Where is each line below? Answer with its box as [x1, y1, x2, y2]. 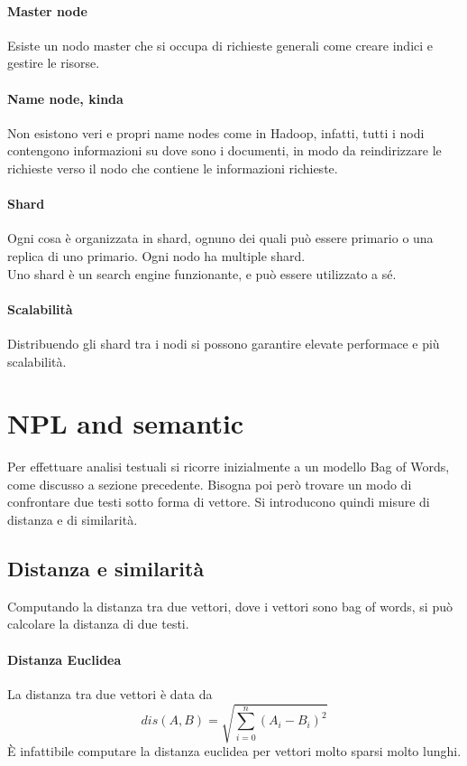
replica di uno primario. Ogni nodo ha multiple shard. [7, 246, 306, 265]
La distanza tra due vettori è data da [7, 684, 213, 703]
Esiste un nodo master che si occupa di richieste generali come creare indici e [7, 35, 434, 54]
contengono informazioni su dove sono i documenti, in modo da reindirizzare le [7, 141, 442, 160]
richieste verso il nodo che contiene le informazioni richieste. [7, 158, 338, 177]
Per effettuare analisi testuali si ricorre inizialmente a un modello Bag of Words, [7, 457, 450, 476]
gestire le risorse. [7, 53, 100, 72]
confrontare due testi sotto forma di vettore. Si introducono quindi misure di [7, 492, 430, 511]
